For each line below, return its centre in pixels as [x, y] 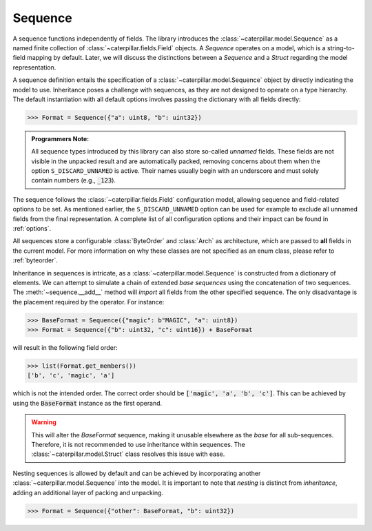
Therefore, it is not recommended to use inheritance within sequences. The [138, 445]
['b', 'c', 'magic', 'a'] [71, 376]
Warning [44, 422]
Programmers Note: [60, 138]
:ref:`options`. [32, 228]
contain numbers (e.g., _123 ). [74, 180]
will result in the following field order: [65, 348]
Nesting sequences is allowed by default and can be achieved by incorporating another [137, 473]
